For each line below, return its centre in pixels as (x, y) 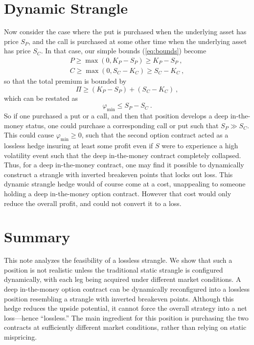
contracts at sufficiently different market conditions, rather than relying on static (125, 327)
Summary (37, 237)
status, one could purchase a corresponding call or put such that (122, 125)
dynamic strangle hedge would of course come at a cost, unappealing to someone (125, 184)
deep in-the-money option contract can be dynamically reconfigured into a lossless (127, 289)
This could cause (29, 135)
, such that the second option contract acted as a (155, 135)
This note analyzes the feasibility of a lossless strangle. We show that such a (118, 260)
